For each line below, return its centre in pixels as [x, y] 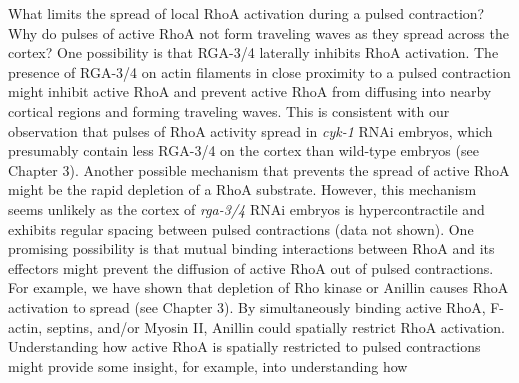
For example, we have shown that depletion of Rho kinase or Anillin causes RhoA [258, 287]
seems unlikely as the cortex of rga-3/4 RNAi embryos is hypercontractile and [246, 208]
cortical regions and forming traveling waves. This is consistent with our [229, 110]
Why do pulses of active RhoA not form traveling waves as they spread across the [258, 32]
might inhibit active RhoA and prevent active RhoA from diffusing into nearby [250, 91]
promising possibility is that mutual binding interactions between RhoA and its [251, 248]
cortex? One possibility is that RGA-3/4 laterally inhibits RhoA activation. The [253, 52]
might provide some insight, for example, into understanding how [208, 365]
